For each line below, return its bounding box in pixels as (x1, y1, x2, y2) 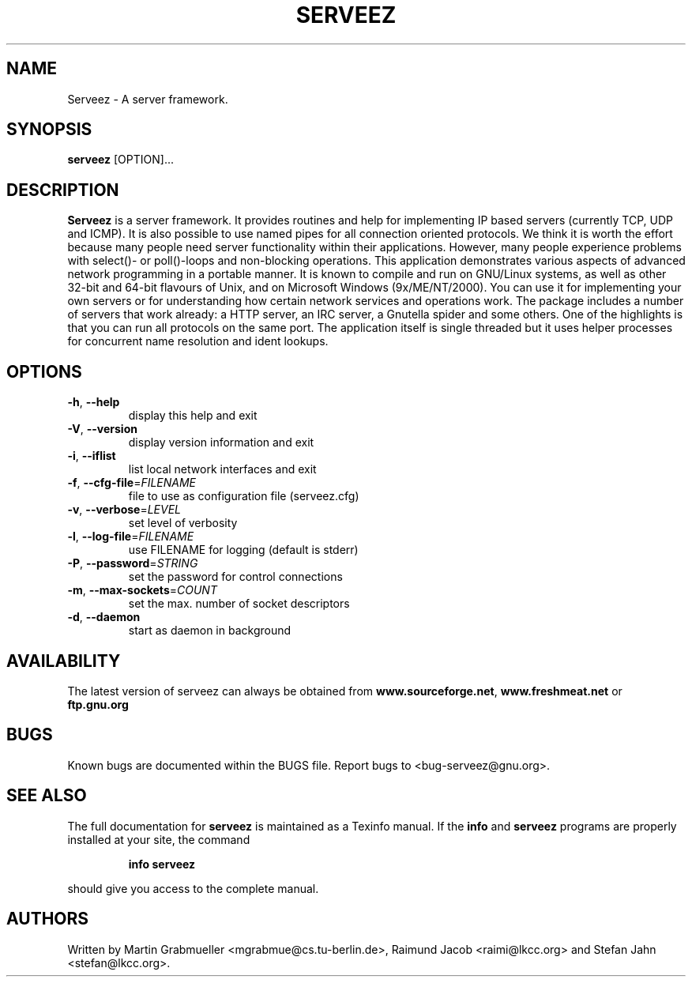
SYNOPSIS (6, 119, 92, 140)
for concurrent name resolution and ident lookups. (67, 334, 329, 348)
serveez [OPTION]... (67, 153, 175, 167)
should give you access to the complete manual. (67, 881, 319, 895)
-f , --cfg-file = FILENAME (67, 476, 197, 490)
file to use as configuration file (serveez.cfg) (128, 489, 359, 503)
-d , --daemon (67, 610, 141, 624)
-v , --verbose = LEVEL (67, 503, 182, 517)
